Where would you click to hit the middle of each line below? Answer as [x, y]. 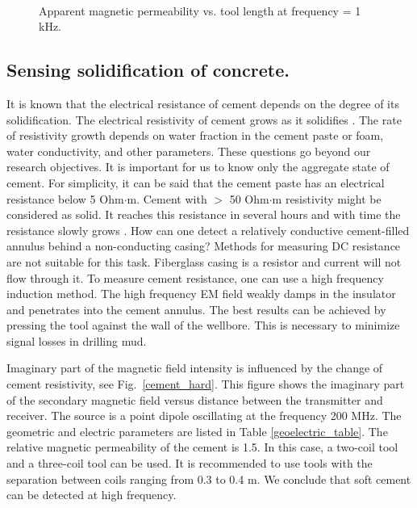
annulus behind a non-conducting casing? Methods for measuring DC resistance [204, 246]
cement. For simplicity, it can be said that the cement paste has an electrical [196, 182]
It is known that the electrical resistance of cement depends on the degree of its [203, 103]
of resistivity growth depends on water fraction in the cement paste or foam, [195, 135]
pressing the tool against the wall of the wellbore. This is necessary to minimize [203, 325]
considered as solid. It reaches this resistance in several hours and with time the [204, 214]
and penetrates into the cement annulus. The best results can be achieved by [196, 309]
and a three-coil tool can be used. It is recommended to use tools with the [190, 463]
